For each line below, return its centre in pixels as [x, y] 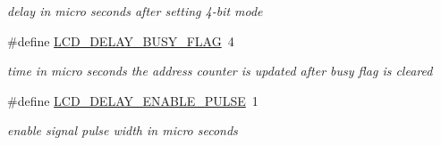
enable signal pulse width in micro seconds [123, 130]
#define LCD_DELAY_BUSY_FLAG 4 [121, 40]
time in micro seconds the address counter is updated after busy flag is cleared [220, 71]
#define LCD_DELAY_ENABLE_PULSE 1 [133, 100]
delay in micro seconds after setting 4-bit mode [135, 11]
